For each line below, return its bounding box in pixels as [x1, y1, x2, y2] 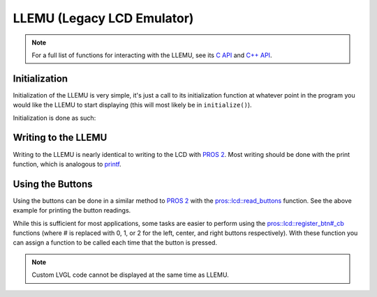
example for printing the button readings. [13, 206, 131, 215]
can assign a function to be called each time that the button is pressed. [13, 238, 218, 247]
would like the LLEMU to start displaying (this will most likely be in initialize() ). [13, 101, 252, 109]
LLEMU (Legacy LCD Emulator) [13, 10, 194, 26]
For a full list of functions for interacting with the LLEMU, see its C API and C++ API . [31, 51, 272, 59]
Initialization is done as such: [13, 114, 96, 122]
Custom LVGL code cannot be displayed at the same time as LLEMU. [31, 271, 230, 279]
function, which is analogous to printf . [13, 160, 121, 168]
